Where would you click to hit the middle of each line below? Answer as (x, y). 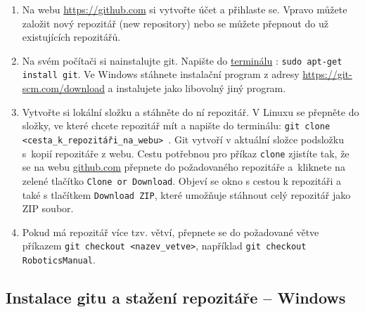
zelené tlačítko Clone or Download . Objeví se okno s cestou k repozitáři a (182, 180)
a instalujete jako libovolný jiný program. (197, 88)
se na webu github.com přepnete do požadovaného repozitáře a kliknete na (184, 167)
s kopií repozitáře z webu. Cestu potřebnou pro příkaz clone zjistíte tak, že (186, 153)
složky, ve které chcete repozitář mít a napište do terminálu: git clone (176, 125)
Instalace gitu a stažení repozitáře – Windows (176, 298)
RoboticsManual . (59, 259)
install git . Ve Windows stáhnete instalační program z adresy (161, 74)
